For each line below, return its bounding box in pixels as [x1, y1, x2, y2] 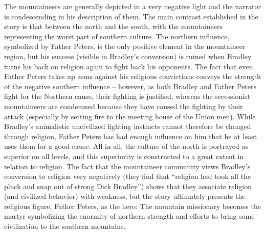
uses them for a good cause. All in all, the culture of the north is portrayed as [4, 141, 248, 151]
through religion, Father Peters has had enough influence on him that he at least [4, 131, 257, 141]
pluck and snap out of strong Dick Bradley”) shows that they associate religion [4, 180, 252, 191]
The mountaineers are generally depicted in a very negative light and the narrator [4, 1, 261, 11]
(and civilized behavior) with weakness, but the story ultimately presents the [4, 191, 246, 201]
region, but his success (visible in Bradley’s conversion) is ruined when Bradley [4, 50, 252, 61]
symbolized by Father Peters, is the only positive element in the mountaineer [4, 41, 246, 51]
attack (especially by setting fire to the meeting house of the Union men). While [4, 111, 256, 121]
